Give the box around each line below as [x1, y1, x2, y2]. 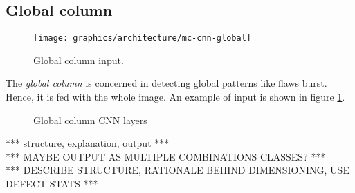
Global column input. [33, 52, 124, 67]
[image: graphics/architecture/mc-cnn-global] [33, 33, 251, 43]
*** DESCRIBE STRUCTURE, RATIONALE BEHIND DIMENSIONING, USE [6, 163, 349, 177]
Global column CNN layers [33, 112, 147, 127]
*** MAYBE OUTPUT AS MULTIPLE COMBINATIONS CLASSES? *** [6, 149, 326, 163]
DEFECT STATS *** [6, 176, 98, 191]
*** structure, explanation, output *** [6, 136, 170, 150]
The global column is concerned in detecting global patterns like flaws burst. [6, 76, 327, 90]
